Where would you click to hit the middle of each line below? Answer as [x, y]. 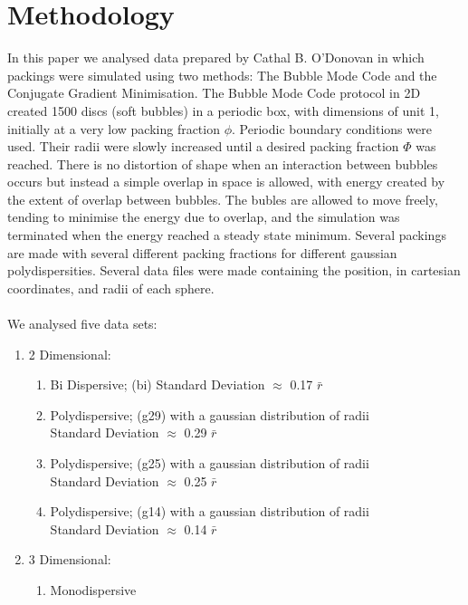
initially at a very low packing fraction [114, 128]
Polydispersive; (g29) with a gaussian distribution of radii [210, 414]
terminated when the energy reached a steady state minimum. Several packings [227, 235]
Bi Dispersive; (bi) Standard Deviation [158, 384]
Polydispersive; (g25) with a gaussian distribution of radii [210, 463]
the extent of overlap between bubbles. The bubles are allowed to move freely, [223, 199]
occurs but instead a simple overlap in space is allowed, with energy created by [226, 182]
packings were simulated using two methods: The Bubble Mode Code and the [222, 75]
